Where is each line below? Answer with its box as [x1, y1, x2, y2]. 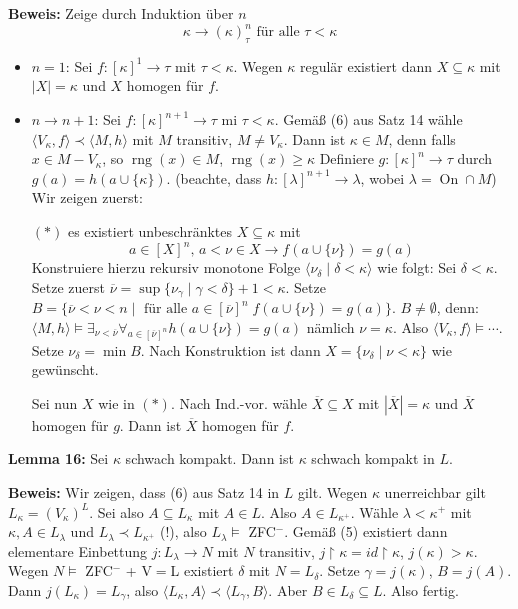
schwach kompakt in [311, 448, 435, 469]
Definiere [319, 148, 374, 169]
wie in [98, 392, 135, 413]
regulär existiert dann [299, 55, 433, 76]
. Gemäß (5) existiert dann [284, 521, 448, 542]
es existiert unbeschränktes [67, 221, 233, 242]
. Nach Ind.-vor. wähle [170, 392, 308, 413]
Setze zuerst [31, 276, 106, 297]
